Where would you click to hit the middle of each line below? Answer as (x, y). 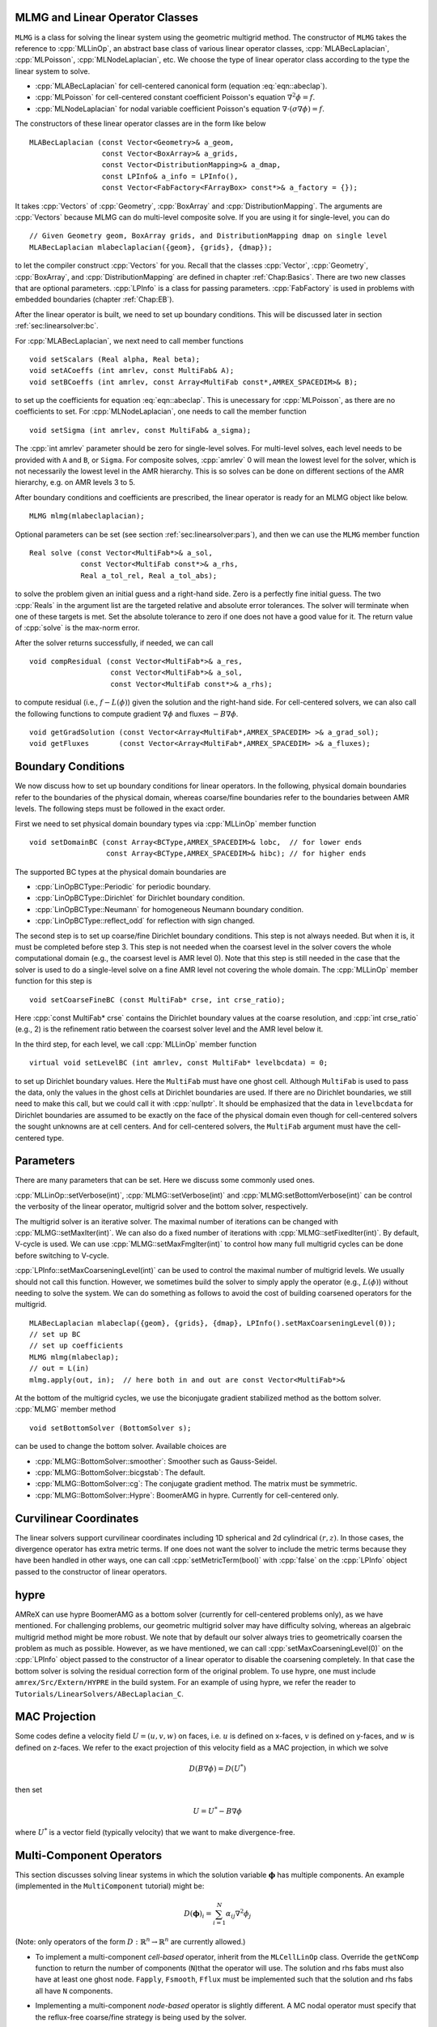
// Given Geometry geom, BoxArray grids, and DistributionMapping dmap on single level (209, 236)
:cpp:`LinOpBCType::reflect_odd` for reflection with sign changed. (145, 921)
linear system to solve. (53, 71)
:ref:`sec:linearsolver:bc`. (57, 326)
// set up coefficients (76, 1346)
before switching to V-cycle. (62, 1255)
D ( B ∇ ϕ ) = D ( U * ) (218, 1768)
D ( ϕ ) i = (197, 1915)
